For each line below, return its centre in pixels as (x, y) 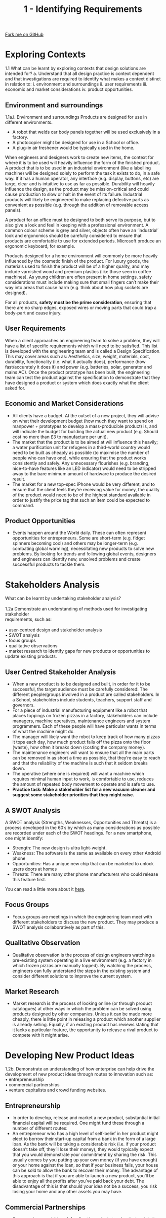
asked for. (15, 388)
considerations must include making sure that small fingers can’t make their (82, 282)
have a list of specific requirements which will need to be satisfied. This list (81, 346)
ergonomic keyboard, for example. (40, 246)
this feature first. (29, 879)
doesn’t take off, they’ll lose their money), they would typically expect (83, 1149)
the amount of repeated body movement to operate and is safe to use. (84, 784)
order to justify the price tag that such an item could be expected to (81, 500)
